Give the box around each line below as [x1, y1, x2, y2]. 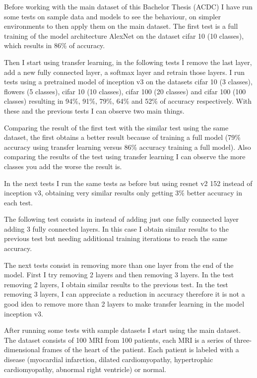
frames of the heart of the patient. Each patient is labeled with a [42, 344, 239, 355]
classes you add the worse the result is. [4, 161, 122, 171]
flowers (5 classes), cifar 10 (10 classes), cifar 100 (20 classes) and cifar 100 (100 [4, 86, 246, 96]
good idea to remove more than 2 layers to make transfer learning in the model [4, 299, 245, 309]
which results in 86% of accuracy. [4, 40, 105, 51]
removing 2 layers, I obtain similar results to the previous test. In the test [4, 279, 228, 289]
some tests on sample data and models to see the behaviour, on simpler [4, 11, 221, 21]
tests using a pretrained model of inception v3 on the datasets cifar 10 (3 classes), [4, 76, 253, 87]
